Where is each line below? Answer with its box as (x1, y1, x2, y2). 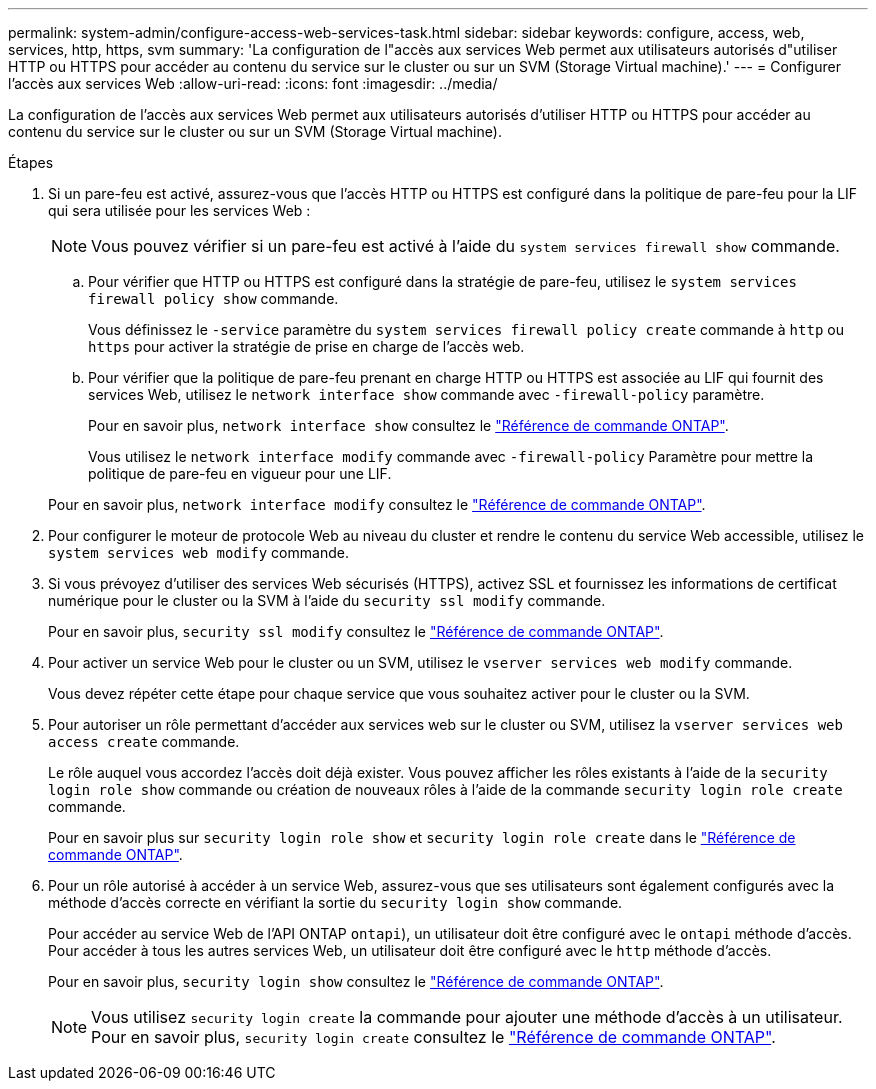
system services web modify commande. (48, 544, 349, 561)
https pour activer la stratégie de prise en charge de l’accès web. (88, 338, 525, 355)
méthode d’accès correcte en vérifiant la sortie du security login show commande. (48, 894, 623, 911)
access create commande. (48, 733, 240, 750)
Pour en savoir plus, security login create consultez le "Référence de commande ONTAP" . (91, 1027, 776, 1047)
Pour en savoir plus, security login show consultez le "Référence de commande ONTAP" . (48, 973, 664, 990)
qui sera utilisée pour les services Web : (48, 202, 311, 219)
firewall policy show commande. (88, 290, 339, 307)
